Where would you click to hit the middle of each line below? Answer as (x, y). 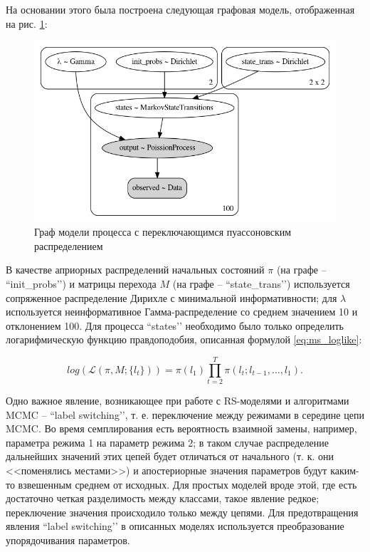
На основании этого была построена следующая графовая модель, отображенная (180, 9)
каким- (345, 470)
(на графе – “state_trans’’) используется (261, 283)
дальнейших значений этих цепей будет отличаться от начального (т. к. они (170, 456)
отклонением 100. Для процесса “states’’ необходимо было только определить (175, 325)
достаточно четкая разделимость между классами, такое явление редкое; (163, 498)
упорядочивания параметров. (68, 540)
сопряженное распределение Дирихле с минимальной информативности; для (171, 297)
